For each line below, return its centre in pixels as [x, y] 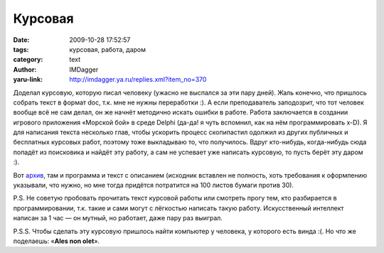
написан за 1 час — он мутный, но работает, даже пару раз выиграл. [118, 218]
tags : [21, 49]
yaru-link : [28, 80]
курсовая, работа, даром [107, 49]
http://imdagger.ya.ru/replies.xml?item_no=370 [138, 80]
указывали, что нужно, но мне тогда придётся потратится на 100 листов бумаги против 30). [154, 185]
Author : [25, 69]
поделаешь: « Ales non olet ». [56, 241]
